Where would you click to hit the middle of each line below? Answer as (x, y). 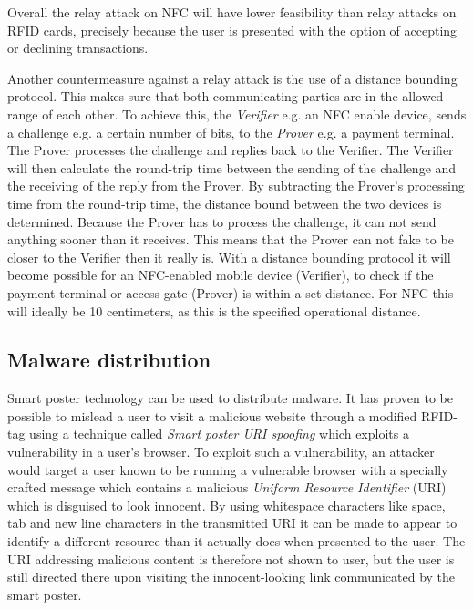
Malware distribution (109, 360)
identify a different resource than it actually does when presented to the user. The (236, 541)
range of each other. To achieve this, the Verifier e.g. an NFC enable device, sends (237, 114)
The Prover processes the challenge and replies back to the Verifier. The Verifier (231, 150)
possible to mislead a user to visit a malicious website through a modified (212, 415)
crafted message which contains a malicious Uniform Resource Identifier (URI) (227, 487)
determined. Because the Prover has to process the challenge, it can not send (222, 221)
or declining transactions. (78, 48)
